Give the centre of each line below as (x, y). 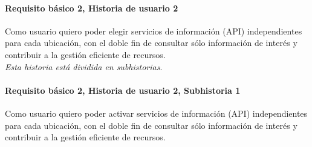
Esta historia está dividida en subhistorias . (84, 66)
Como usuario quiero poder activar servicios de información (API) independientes (156, 113)
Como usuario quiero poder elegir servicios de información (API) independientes (154, 31)
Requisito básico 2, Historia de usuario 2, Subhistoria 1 (123, 90)
